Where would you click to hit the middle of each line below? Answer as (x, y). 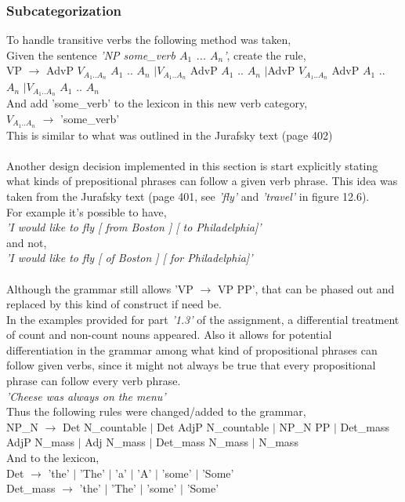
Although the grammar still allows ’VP (100, 288)
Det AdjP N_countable (213, 426)
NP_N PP (305, 426)
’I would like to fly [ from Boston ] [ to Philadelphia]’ (134, 227)
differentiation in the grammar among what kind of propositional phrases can (192, 349)
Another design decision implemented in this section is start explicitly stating (192, 165)
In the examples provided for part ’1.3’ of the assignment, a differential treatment (203, 319)
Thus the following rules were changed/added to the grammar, (156, 411)
